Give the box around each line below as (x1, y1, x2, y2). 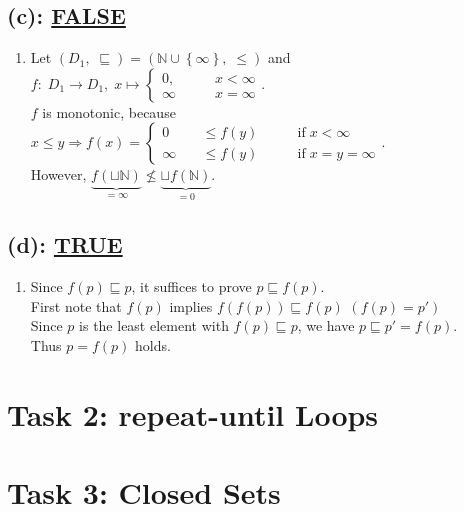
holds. (135, 334, 171, 355)
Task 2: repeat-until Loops (7, 393, 379, 434)
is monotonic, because (42, 101, 176, 122)
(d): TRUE (7, 229, 123, 260)
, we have (297, 315, 355, 336)
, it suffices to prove (131, 276, 252, 297)
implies (169, 295, 213, 316)
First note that (30, 295, 122, 316)
